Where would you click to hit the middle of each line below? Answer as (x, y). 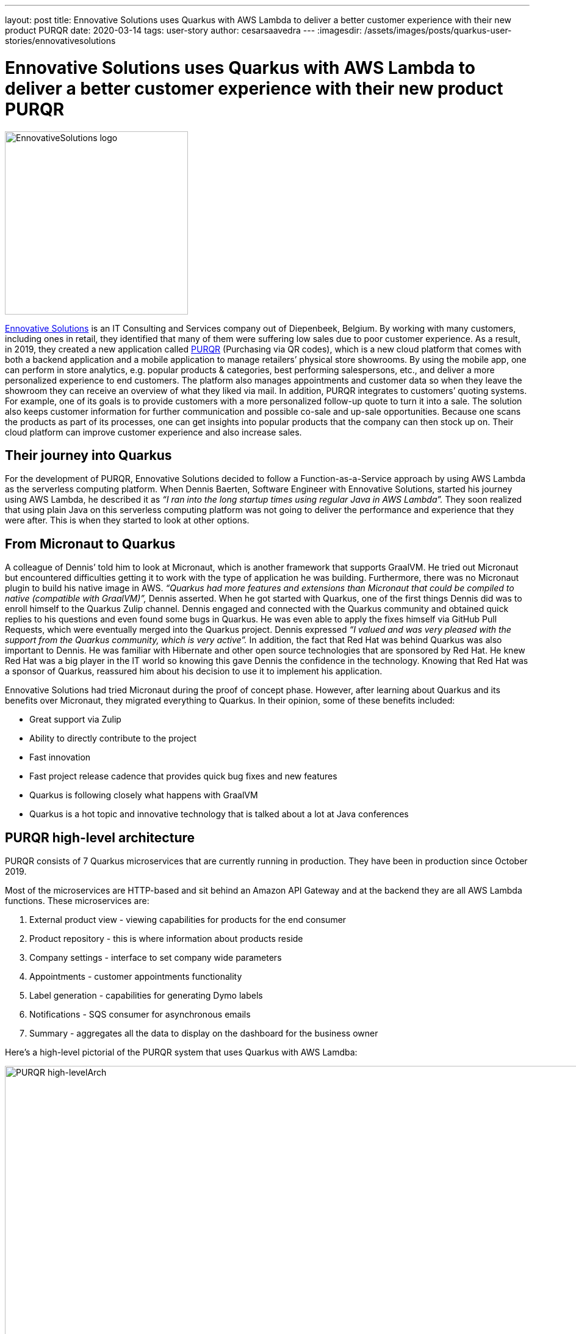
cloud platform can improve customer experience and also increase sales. (153, 432)
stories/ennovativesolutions (60, 41)
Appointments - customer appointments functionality (136, 977)
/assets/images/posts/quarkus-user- (438, 30)
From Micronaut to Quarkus (90, 544)
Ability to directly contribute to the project (113, 738)
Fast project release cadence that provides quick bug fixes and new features (183, 776)
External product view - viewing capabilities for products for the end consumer (188, 920)
